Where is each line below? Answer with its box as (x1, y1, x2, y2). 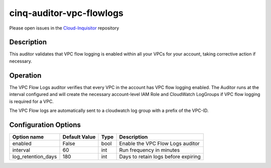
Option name (12, 133, 44, 140)
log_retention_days (12, 153, 57, 160)
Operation (9, 71, 42, 79)
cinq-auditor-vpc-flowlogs (9, 7, 124, 18)
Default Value (62, 133, 96, 140)
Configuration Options (9, 120, 81, 129)
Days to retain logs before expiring (119, 153, 201, 160)
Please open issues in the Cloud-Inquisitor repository (9, 25, 119, 31)
